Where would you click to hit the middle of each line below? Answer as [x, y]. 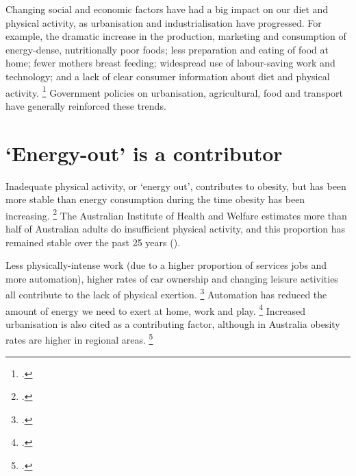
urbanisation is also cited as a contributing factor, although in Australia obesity [173, 323]
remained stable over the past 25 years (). [93, 242]
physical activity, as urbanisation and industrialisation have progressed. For [164, 22]
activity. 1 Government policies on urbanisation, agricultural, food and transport [175, 91]
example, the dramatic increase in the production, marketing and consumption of [176, 36]
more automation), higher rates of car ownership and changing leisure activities [172, 278]
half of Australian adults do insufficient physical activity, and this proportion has [176, 228]
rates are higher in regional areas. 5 [79, 339]
